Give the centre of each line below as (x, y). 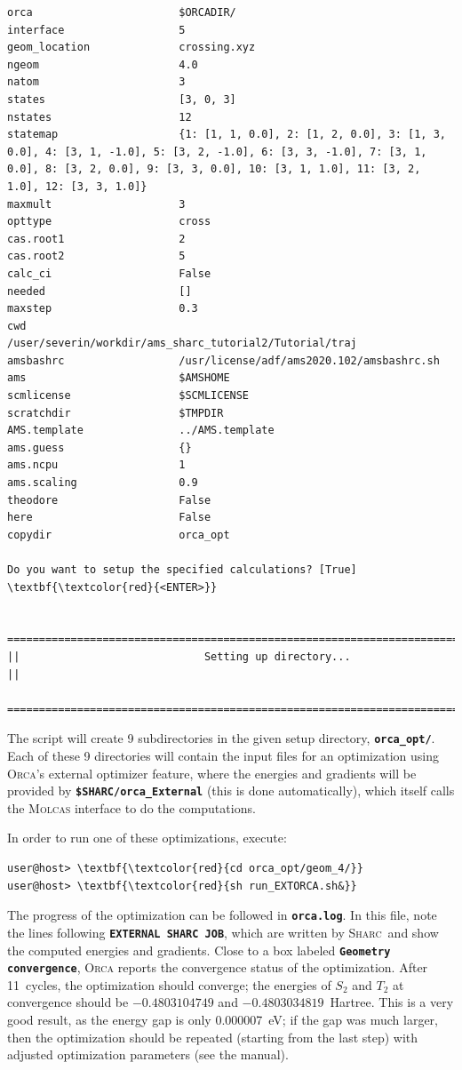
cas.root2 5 (96, 256)
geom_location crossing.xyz (131, 48)
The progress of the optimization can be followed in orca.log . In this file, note (222, 915)
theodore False (109, 500)
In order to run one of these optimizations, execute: (147, 838)
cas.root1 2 (96, 239)
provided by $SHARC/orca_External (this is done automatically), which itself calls (231, 791)
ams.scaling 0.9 (103, 483)
